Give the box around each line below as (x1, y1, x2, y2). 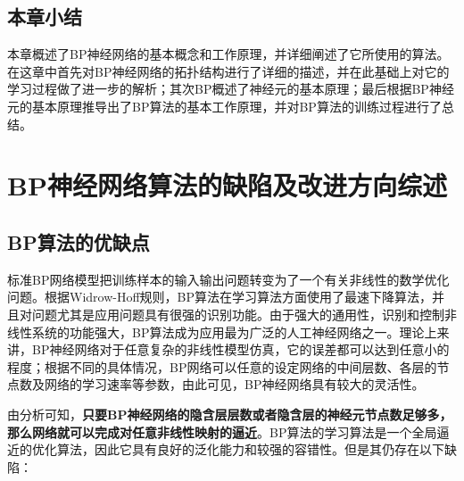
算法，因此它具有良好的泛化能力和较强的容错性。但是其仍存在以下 (56, 440, 444, 459)
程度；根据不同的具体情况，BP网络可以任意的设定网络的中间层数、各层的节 (7, 357, 450, 376)
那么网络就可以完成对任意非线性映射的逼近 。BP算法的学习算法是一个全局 (7, 422, 437, 441)
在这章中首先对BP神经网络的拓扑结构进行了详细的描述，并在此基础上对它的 (7, 62, 450, 80)
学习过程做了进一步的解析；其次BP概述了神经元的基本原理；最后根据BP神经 (7, 79, 454, 98)
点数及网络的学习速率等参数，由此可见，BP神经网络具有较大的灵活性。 (7, 375, 425, 394)
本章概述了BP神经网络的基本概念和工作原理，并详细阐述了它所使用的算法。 (7, 45, 450, 63)
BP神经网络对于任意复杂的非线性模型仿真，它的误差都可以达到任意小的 (31, 340, 450, 359)
